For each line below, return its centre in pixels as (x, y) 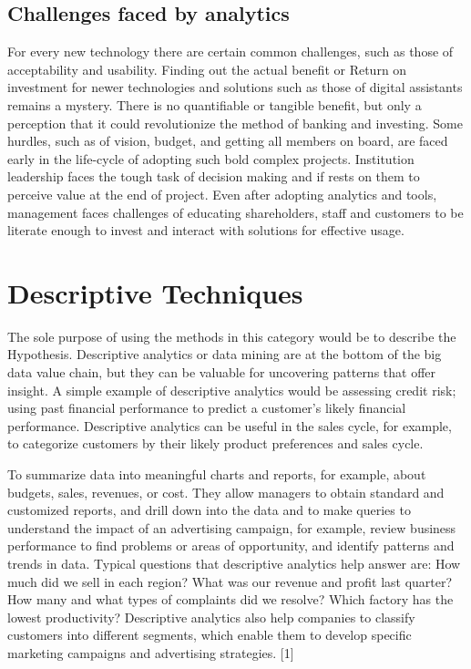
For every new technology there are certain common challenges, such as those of (230, 51)
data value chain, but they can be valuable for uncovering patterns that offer (222, 372)
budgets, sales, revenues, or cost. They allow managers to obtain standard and (226, 492)
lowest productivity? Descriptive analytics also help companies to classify (211, 617)
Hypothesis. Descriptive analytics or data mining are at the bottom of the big (225, 354)
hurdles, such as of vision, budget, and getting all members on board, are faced (228, 141)
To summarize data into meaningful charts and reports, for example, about (217, 474)
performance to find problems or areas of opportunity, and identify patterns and (231, 545)
